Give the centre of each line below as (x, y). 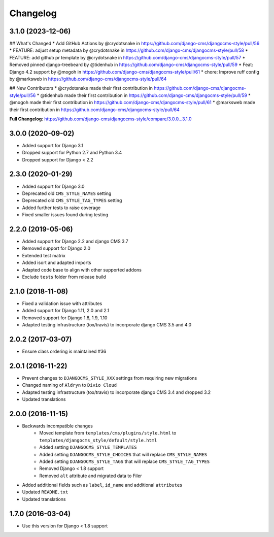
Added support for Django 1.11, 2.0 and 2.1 (66, 311)
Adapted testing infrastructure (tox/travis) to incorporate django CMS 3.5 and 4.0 (107, 325)
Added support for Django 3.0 (53, 186)
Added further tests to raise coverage (61, 208)
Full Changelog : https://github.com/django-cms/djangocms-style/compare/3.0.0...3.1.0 (100, 119)
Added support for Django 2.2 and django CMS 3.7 (75, 242)
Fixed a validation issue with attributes (62, 303)
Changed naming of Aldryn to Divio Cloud (70, 385)
